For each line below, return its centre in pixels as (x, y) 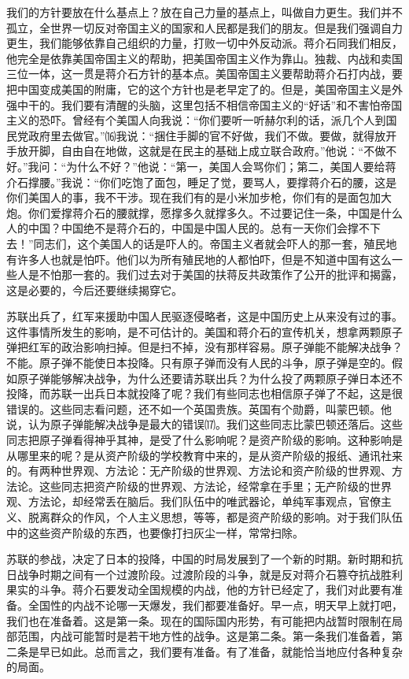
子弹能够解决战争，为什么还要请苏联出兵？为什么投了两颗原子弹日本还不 (215, 378)
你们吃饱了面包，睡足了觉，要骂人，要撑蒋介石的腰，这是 (248, 182)
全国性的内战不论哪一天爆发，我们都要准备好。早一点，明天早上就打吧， (215, 605)
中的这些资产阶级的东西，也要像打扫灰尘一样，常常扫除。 (155, 532)
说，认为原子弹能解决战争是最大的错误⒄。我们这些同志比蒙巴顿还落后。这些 (204, 424)
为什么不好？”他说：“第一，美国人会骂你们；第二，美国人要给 (226, 166)
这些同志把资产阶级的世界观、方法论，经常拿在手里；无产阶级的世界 (215, 486)
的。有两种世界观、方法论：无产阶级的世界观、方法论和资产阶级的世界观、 (199, 471)
